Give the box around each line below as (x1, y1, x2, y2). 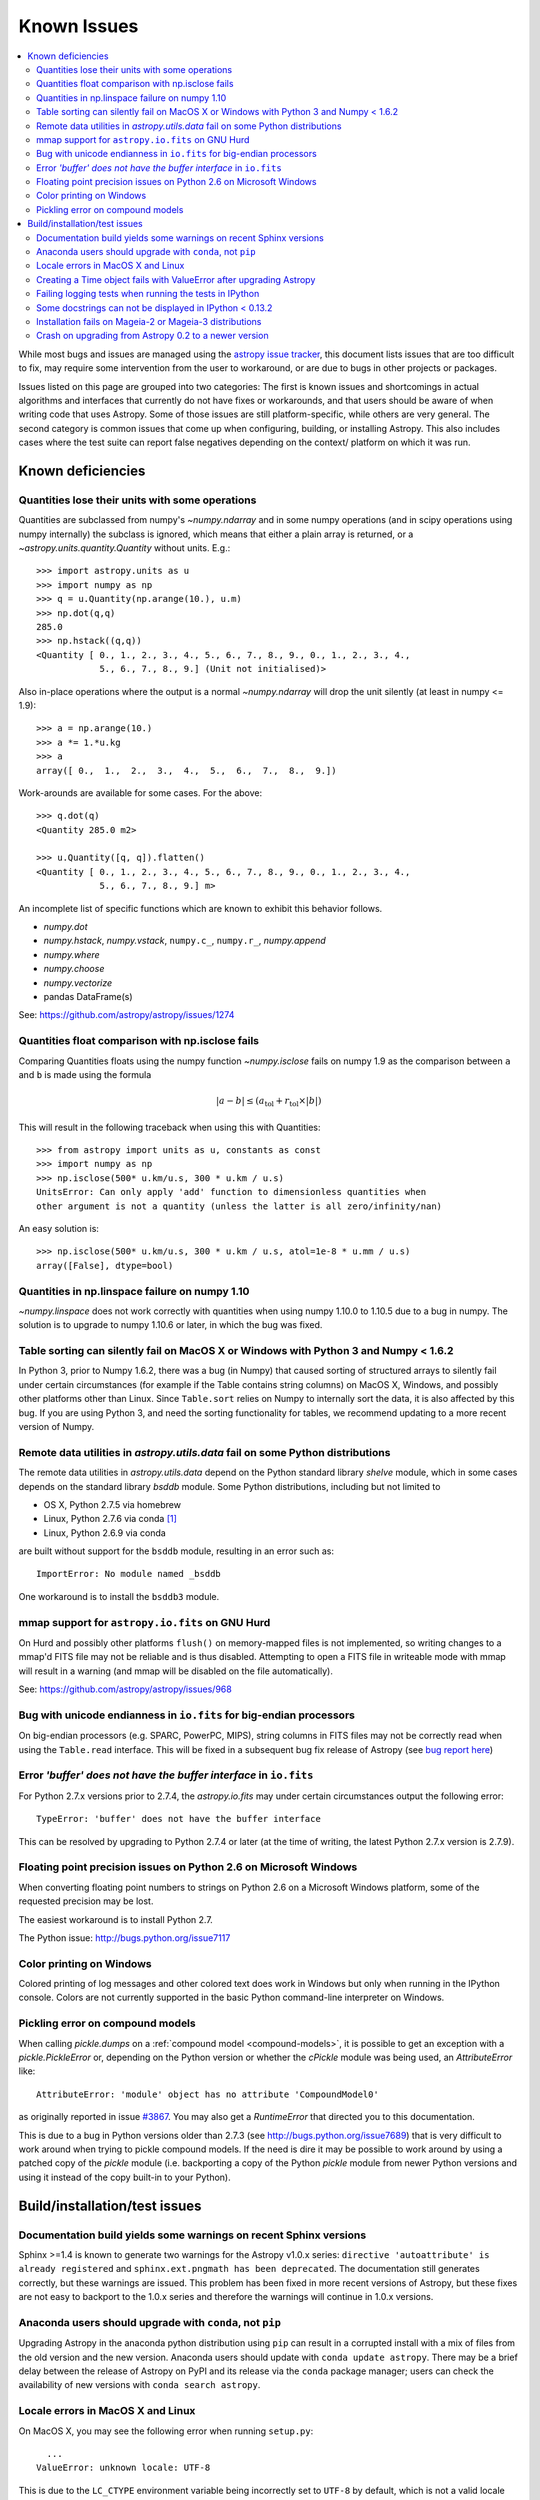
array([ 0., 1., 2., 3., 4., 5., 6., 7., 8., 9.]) (36, 765, 337, 776)
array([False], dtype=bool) (36, 1260, 174, 1271)
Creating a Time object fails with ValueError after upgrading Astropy (36, 273, 316, 285)
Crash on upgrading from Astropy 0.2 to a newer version (36, 330, 269, 342)
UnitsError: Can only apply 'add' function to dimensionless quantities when (36, 1186, 427, 1198)
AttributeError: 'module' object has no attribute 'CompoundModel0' (36, 2088, 379, 2100)
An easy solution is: (18, 1222, 100, 1234)
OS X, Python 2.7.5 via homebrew (43, 1498, 182, 1510)
